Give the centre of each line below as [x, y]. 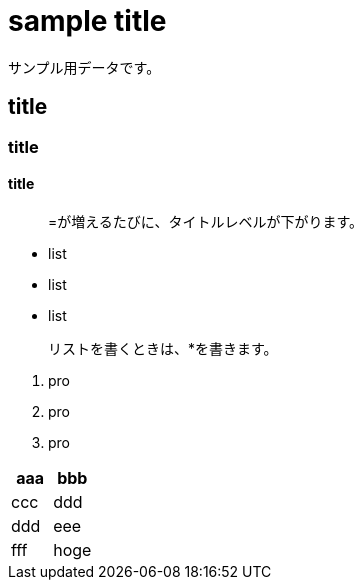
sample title [87, 21]
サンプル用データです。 [84, 67]
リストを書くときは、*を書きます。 [163, 348]
